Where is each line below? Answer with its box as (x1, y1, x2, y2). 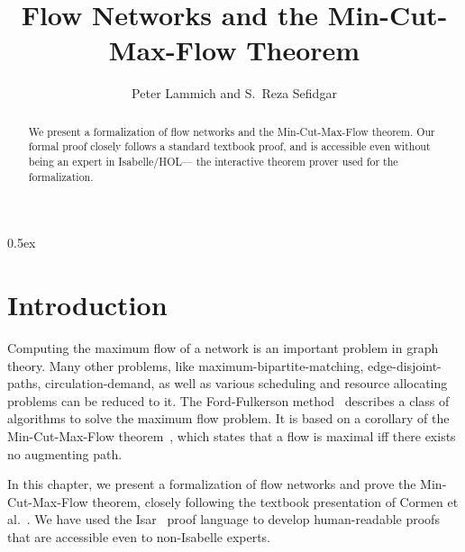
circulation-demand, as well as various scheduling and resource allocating (45, 374, 448, 393)
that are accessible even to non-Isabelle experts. (7, 527, 271, 546)
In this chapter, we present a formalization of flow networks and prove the (7, 475, 416, 493)
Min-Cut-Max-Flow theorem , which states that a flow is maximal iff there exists (7, 427, 456, 446)
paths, (7, 374, 41, 393)
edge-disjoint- (368, 356, 442, 375)
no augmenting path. (7, 444, 123, 463)
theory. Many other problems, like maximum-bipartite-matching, (7, 356, 364, 375)
